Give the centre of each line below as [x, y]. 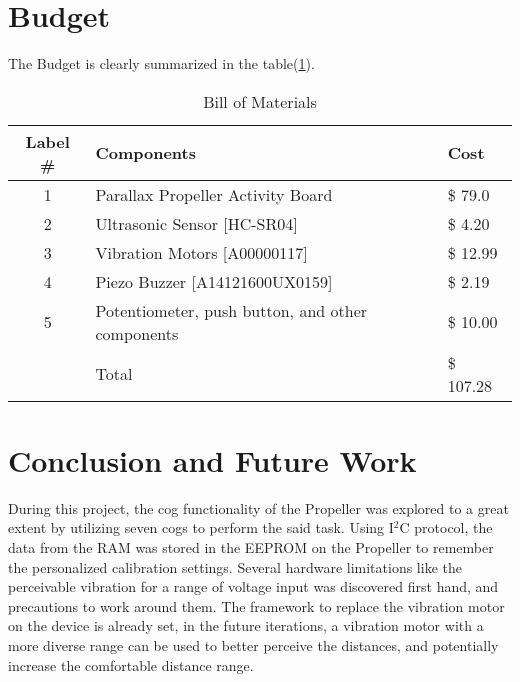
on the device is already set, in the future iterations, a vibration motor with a [246, 625]
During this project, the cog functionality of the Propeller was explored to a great [258, 507]
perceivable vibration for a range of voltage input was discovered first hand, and [253, 586]
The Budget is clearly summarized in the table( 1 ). [161, 63]
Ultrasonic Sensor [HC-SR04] [196, 223]
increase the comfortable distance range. [131, 664]
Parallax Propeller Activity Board [214, 194]
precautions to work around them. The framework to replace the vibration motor [256, 605]
